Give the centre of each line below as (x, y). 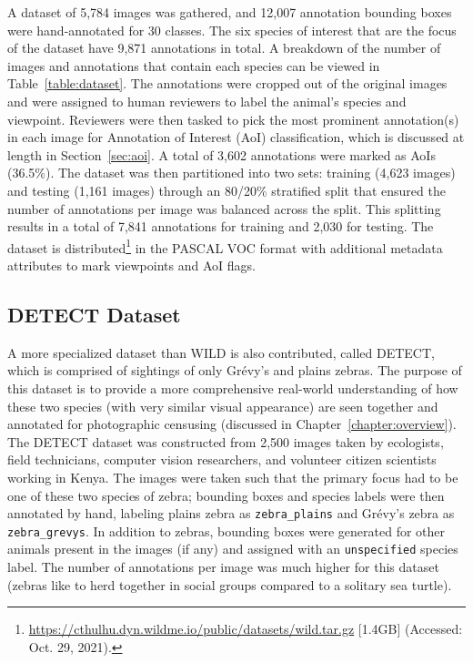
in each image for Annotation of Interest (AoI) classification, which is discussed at (236, 137)
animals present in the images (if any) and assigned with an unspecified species (233, 549)
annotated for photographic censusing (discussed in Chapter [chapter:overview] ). (232, 424)
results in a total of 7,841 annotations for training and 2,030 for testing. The (221, 226)
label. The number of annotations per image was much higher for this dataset (223, 567)
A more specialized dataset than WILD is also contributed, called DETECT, (221, 352)
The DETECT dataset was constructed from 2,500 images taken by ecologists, (226, 441)
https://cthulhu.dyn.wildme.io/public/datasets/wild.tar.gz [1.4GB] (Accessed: (246, 629)
